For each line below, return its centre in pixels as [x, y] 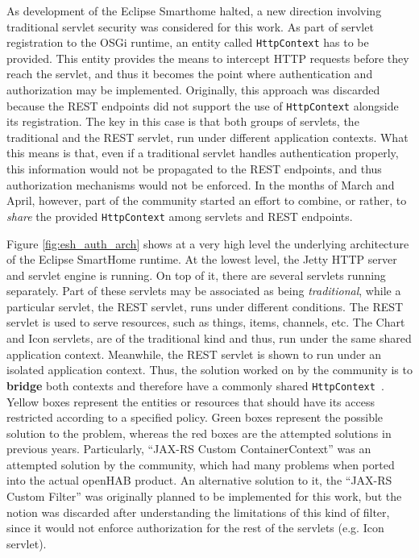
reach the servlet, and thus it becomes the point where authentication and [190, 74]
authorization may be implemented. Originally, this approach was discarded [193, 90]
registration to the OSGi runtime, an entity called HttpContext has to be [188, 42]
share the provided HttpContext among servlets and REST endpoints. [180, 216]
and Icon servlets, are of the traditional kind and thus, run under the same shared [209, 338]
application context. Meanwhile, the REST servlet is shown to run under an [194, 354]
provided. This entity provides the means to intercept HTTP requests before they [208, 58]
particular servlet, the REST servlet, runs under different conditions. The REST [205, 306]
